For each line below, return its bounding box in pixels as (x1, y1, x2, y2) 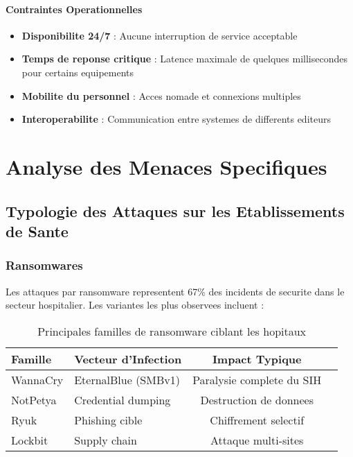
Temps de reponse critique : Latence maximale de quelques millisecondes (21, 51, 347, 66)
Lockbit (11, 431, 48, 448)
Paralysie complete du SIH (192, 371, 322, 388)
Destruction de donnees (200, 391, 314, 408)
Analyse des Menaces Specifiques (6, 152, 327, 180)
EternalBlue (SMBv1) (74, 371, 180, 388)
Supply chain (74, 431, 137, 448)
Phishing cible (74, 411, 143, 428)
